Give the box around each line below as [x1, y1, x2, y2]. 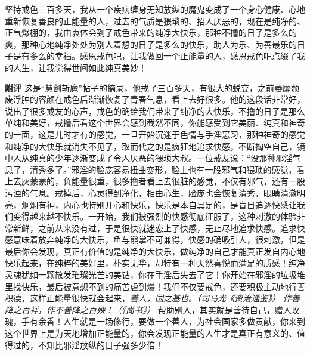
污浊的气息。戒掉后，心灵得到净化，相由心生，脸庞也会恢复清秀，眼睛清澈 [5, 186, 297, 199]
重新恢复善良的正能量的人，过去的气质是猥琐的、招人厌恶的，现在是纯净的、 [5, 14, 305, 27]
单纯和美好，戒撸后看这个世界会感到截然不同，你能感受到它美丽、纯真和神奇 [5, 116, 305, 129]
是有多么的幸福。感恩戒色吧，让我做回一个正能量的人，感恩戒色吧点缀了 [13, 50, 297, 62]
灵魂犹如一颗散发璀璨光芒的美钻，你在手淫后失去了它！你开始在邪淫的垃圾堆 [5, 268, 305, 281]
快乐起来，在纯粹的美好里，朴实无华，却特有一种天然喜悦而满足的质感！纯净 [5, 257, 305, 269]
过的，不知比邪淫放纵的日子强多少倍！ [13, 338, 163, 351]
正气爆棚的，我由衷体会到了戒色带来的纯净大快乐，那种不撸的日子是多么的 [5, 26, 297, 39]
